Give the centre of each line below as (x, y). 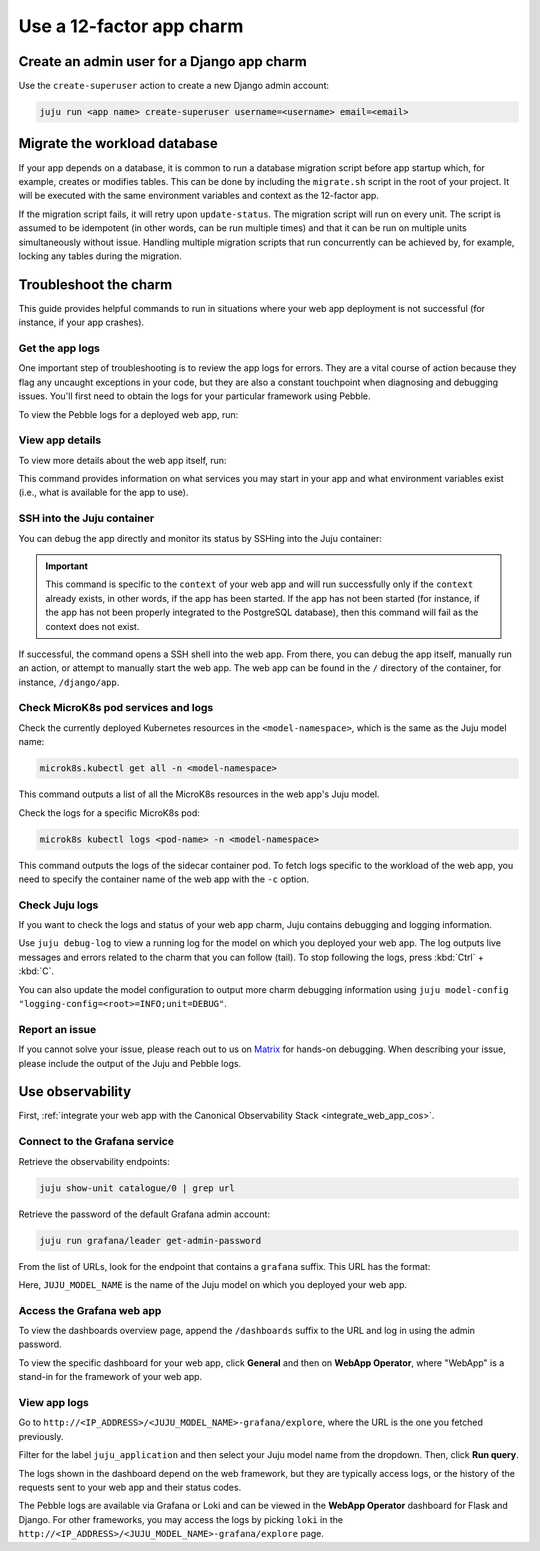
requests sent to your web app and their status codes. (130, 1487)
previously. (41, 1436)
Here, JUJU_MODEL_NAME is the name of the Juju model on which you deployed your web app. (212, 1284)
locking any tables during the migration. (100, 256)
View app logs (53, 1403)
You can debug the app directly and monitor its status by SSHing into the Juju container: (200, 538)
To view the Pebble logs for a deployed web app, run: (128, 414)
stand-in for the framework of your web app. (110, 1377)
